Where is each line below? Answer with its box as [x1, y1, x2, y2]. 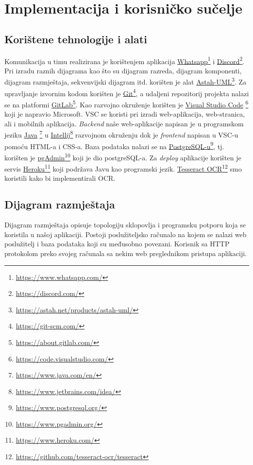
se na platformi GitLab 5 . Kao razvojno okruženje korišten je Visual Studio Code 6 [4, 98, 249, 109]
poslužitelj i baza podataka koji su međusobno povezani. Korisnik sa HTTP [4, 239, 230, 249]
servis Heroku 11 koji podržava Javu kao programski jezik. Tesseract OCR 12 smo [4, 162, 242, 173]
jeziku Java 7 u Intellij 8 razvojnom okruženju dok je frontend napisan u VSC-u [4, 128, 238, 140]
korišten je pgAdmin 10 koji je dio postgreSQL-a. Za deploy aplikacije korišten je [4, 151, 241, 162]
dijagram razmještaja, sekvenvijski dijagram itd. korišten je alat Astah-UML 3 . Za [4, 75, 247, 87]
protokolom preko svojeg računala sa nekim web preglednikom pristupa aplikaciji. [4, 248, 247, 258]
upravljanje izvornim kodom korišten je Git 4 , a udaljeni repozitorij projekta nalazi [4, 86, 249, 98]
